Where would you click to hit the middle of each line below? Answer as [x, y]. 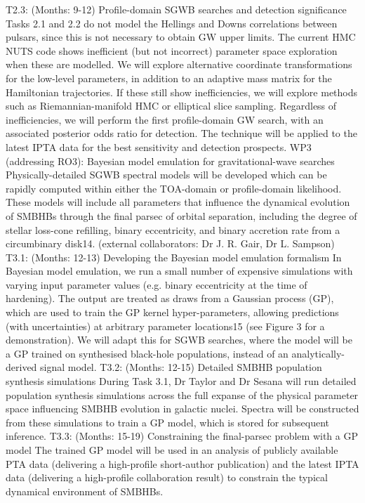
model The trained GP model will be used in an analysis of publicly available [172, 450]
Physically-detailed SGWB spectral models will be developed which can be [166, 175]
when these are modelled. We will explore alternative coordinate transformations [179, 64]
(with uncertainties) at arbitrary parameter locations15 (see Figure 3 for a [165, 326]
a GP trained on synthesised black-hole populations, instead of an [147, 353]
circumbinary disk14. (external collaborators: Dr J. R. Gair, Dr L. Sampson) [170, 243]
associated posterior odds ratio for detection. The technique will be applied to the [181, 133]
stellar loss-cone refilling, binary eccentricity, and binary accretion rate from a [173, 229]
